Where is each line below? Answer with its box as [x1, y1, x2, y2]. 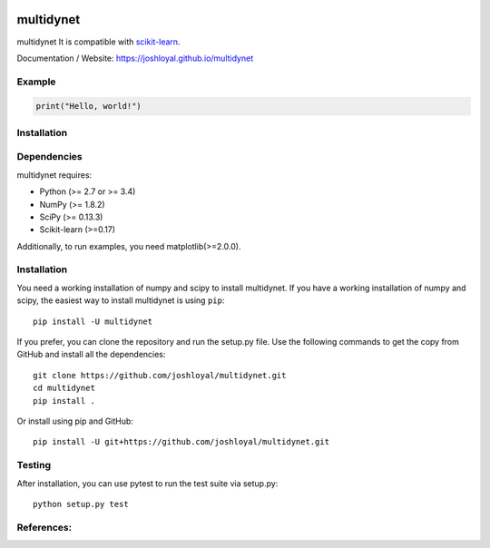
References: [16, 521, 73, 533]
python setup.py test [33, 499, 129, 509]
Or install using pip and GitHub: [16, 416, 133, 426]
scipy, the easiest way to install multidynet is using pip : [16, 295, 225, 306]
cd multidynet [33, 383, 95, 394]
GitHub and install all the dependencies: [16, 349, 166, 360]
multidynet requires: [16, 169, 93, 181]
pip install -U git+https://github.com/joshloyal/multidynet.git [33, 436, 330, 447]
